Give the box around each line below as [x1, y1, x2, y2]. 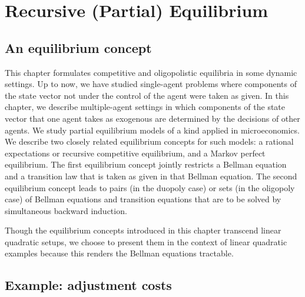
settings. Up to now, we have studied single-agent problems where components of [5, 78, 297, 90]
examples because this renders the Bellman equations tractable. [5, 247, 234, 259]
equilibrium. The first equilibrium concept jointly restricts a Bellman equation [5, 158, 287, 171]
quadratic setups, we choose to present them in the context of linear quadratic [5, 235, 287, 248]
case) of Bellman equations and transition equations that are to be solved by [5, 193, 281, 205]
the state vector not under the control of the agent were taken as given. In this [5, 89, 289, 101]
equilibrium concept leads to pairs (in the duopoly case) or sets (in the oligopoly [5, 181, 295, 193]
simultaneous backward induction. [5, 204, 127, 216]
